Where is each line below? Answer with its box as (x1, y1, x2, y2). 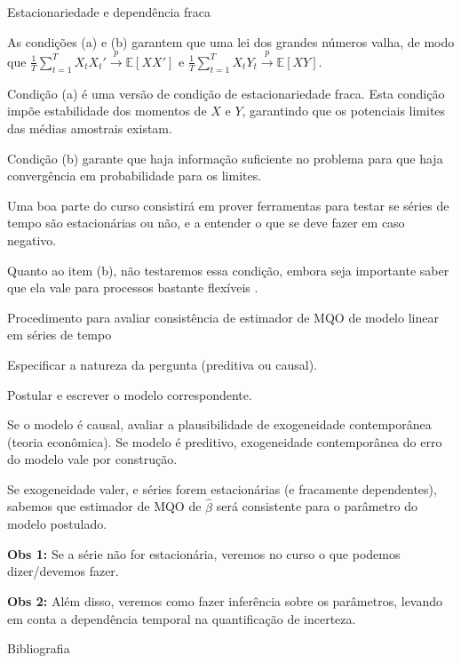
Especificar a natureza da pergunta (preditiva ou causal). (7, 355, 317, 373)
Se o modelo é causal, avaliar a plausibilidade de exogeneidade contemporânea (7, 415, 432, 434)
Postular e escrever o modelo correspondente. (7, 385, 252, 403)
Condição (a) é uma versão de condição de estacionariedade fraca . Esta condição (7, 84, 445, 102)
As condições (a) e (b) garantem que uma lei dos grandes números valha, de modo (7, 32, 455, 51)
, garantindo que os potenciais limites (242, 101, 446, 120)
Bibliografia (7, 639, 70, 658)
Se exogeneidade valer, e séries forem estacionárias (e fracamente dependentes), (7, 479, 437, 498)
